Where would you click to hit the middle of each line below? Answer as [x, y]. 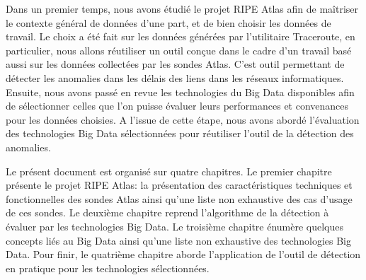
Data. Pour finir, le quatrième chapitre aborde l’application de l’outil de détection [183, 254]
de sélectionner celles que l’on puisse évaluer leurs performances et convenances [177, 106]
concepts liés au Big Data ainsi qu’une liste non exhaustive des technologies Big [178, 240]
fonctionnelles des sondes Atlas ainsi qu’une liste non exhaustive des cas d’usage [179, 198]
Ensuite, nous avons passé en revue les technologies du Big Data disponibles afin [180, 92]
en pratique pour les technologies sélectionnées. [108, 268]
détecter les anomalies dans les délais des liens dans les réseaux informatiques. [175, 77]
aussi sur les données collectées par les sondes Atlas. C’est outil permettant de [175, 64]
